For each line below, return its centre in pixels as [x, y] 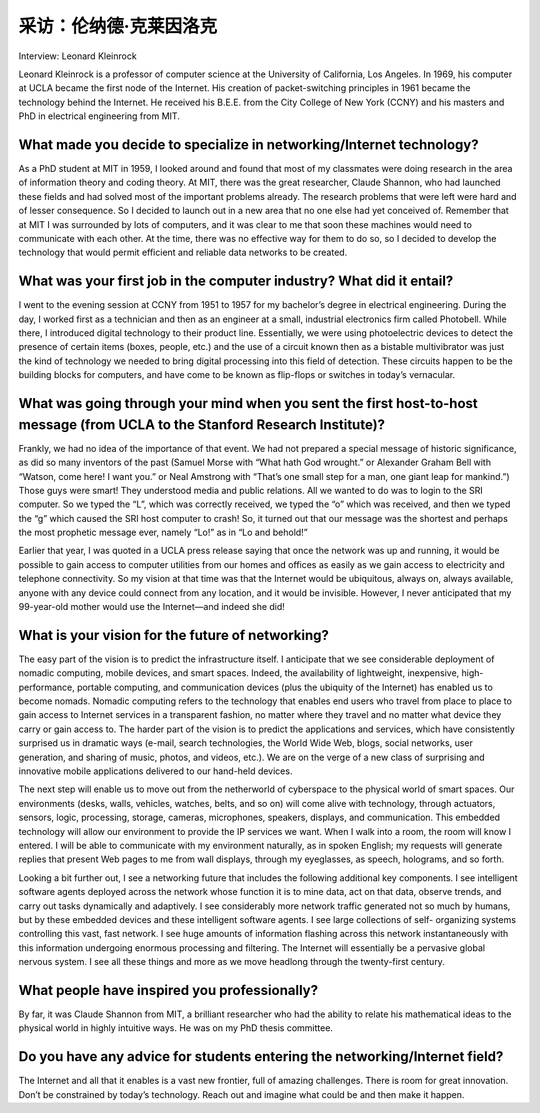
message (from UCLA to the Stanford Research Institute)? [201, 424]
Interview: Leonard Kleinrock [77, 56]
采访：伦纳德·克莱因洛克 [118, 26]
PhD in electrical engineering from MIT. [99, 116]
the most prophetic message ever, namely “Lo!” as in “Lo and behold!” [163, 532]
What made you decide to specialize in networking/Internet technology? [248, 144]
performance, [46, 687]
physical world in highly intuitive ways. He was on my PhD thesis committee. [176, 1028]
